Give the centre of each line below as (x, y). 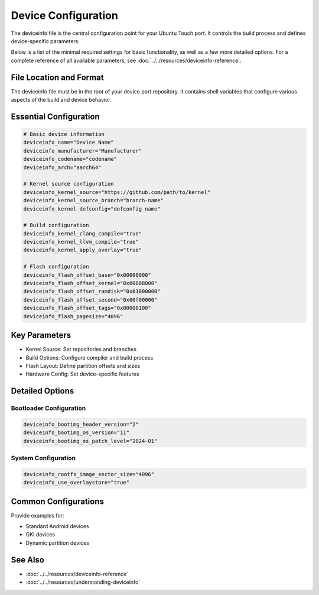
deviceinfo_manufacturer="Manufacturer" (82, 151)
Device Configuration (64, 15)
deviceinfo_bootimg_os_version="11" (77, 433)
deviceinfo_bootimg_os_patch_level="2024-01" (90, 441)
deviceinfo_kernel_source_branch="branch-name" (93, 201)
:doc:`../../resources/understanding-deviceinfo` (83, 582)
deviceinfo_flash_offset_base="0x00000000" (87, 275)
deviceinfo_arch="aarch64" (62, 167)
